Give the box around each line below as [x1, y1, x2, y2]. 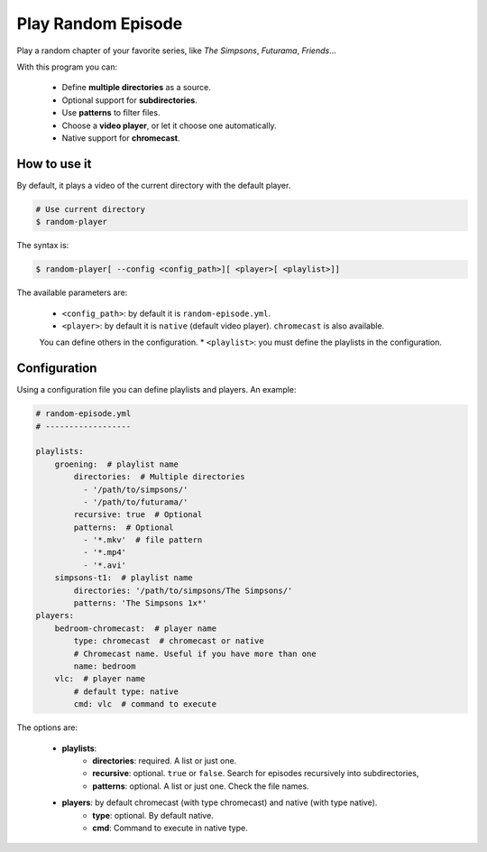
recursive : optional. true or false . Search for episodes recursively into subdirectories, [92, 768, 419, 779]
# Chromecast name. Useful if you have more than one [73, 648, 317, 659]
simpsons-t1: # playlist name [54, 573, 193, 583]
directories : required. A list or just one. [92, 755, 237, 766]
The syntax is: [16, 240, 69, 251]
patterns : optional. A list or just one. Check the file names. [92, 781, 310, 792]
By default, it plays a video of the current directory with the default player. [16, 180, 291, 190]
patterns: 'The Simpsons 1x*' [73, 598, 207, 608]
